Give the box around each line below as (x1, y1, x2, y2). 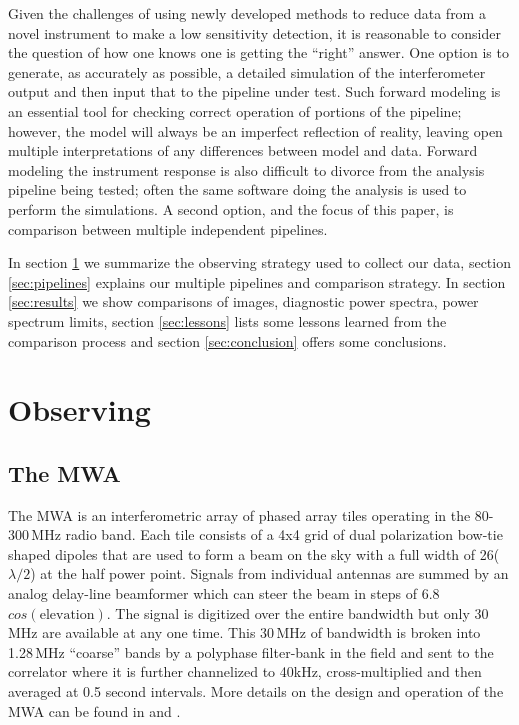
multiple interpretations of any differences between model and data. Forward (8, 140, 478, 161)
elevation (39, 607, 95, 622)
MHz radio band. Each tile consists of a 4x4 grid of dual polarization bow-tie (31, 524, 503, 545)
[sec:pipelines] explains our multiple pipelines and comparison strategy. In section (8, 271, 506, 292)
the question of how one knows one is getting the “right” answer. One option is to (8, 42, 509, 63)
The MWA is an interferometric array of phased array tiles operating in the (8, 504, 471, 525)
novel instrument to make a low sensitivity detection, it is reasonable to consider (8, 22, 501, 43)
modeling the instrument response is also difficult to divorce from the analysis (8, 159, 485, 180)
